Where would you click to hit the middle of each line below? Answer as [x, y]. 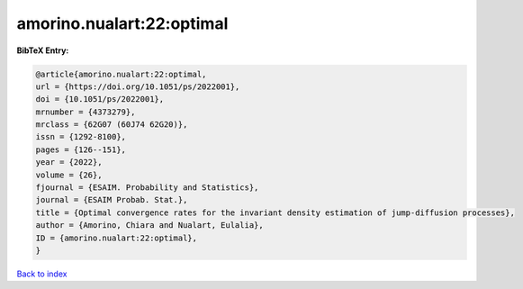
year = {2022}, [69, 163]
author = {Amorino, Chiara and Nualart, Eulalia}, [150, 226]
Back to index [42, 274]
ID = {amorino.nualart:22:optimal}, [117, 238]
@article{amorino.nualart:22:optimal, [121, 74]
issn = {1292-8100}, [81, 137]
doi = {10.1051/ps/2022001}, [100, 99]
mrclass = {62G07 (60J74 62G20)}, [112, 125]
